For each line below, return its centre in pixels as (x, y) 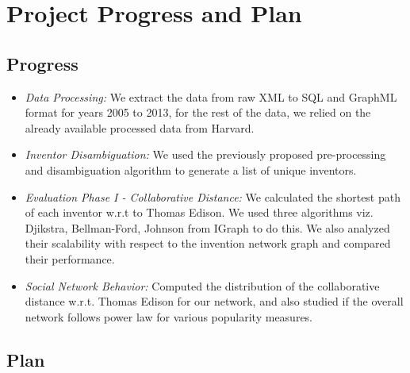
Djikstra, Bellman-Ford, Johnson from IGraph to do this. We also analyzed (207, 227)
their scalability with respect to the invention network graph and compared (208, 243)
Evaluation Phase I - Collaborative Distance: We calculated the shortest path (213, 196)
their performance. (70, 258)
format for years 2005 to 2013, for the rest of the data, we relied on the (198, 112)
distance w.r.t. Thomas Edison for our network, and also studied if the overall (214, 301)
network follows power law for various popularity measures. (169, 316)
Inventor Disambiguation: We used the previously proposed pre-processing (205, 154)
